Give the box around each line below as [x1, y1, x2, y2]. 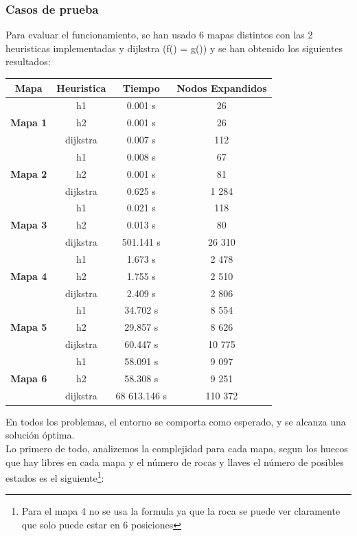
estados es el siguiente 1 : [5, 469, 104, 485]
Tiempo [122, 80, 160, 95]
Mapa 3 [10, 218, 47, 232]
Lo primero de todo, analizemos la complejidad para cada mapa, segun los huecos [5, 441, 348, 455]
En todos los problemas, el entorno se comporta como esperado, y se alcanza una [5, 414, 346, 428]
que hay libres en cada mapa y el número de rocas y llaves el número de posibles [5, 454, 344, 469]
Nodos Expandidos [176, 80, 267, 95]
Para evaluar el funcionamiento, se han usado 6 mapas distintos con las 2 [5, 27, 313, 42]
